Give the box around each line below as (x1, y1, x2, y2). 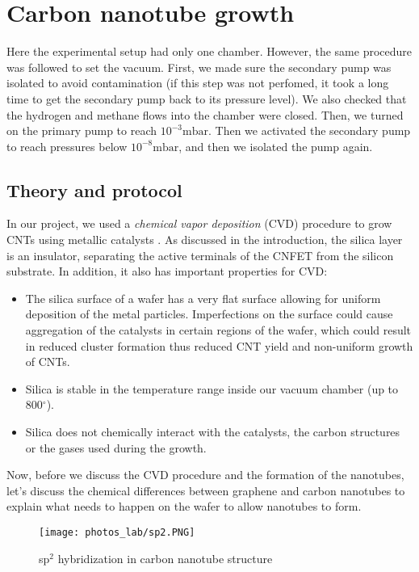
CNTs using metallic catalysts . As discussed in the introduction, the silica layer (6, 231, 403, 248)
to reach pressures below (6, 137, 128, 154)
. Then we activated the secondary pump (207, 122, 411, 139)
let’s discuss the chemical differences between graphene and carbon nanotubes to (6, 482, 405, 498)
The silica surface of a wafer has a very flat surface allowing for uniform (25, 289, 381, 306)
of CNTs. (25, 353, 70, 370)
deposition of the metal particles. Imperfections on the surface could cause (25, 305, 393, 322)
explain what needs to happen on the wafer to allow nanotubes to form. (6, 498, 362, 515)
